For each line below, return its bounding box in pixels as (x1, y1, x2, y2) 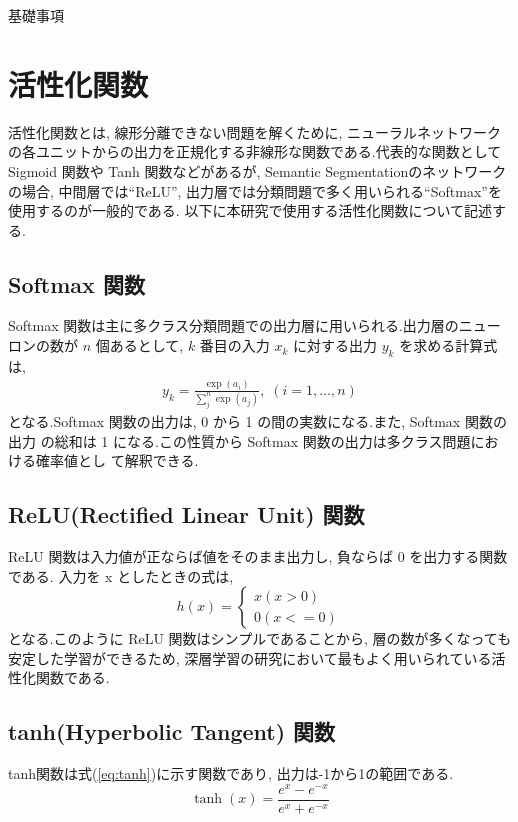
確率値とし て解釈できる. (35, 450, 199, 471)
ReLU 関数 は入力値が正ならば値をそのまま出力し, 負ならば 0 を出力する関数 (8, 546, 508, 566)
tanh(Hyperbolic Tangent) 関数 (8, 716, 336, 747)
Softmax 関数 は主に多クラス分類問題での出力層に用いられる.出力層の (8, 315, 459, 336)
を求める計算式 (399, 335, 498, 356)
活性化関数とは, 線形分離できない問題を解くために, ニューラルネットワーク (8, 121, 502, 142)
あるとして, (109, 335, 184, 356)
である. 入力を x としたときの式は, (8, 565, 234, 586)
